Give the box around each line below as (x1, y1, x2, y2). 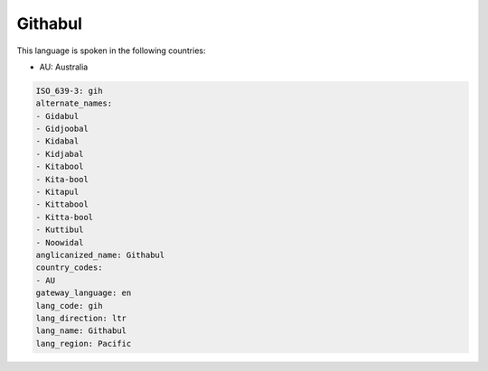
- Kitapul (35, 187, 80, 198)
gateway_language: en (35, 288, 132, 298)
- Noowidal (35, 237, 84, 247)
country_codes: (35, 263, 103, 273)
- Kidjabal (35, 149, 84, 159)
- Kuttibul (35, 225, 84, 235)
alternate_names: (35, 98, 113, 108)
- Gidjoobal (35, 124, 89, 134)
